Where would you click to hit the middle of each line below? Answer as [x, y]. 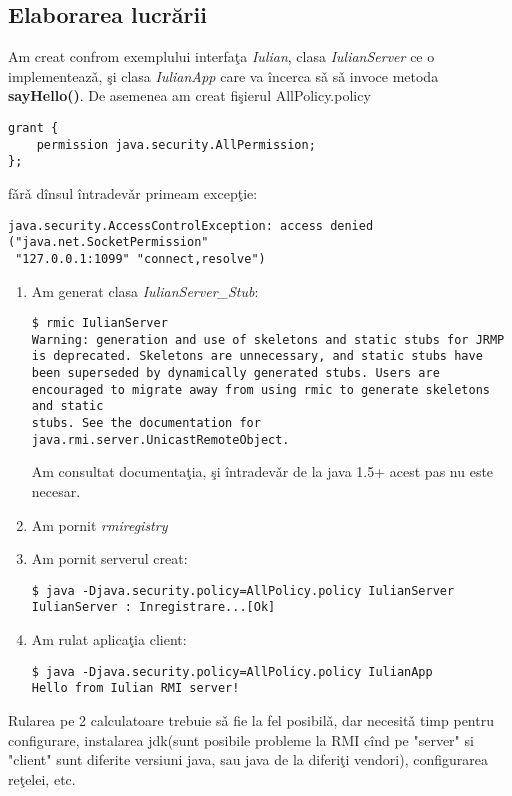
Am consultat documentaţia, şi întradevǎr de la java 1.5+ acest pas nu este [262, 471]
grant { [33, 127]
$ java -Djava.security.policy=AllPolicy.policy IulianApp [232, 671]
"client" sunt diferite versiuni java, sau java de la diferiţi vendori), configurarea [248, 759]
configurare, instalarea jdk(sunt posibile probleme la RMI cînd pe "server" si [241, 739]
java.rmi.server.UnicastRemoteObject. [160, 439]
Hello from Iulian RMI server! [135, 688]
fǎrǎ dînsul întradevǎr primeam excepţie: [133, 192]
